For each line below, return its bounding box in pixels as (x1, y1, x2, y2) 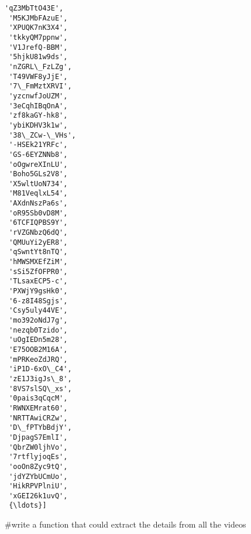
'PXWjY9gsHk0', (9, 287, 68, 296)
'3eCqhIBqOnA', (9, 101, 68, 110)
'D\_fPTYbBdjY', (9, 423, 72, 432)
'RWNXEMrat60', (9, 403, 68, 412)
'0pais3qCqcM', (9, 394, 68, 403)
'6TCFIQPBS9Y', (9, 218, 68, 227)
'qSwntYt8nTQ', (9, 248, 68, 256)
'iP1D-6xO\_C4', (9, 365, 72, 374)
